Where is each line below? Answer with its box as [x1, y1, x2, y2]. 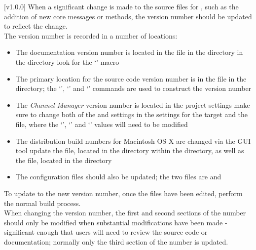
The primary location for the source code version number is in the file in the [15, 73, 247, 83]
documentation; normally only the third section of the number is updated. [4, 236, 228, 247]
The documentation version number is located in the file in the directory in [15, 47, 243, 57]
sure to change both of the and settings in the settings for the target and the [15, 109, 248, 120]
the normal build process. [4, 198, 81, 208]
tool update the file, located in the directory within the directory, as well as [15, 145, 244, 156]
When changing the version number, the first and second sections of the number [4, 208, 246, 218]
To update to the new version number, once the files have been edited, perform [4, 188, 243, 198]
